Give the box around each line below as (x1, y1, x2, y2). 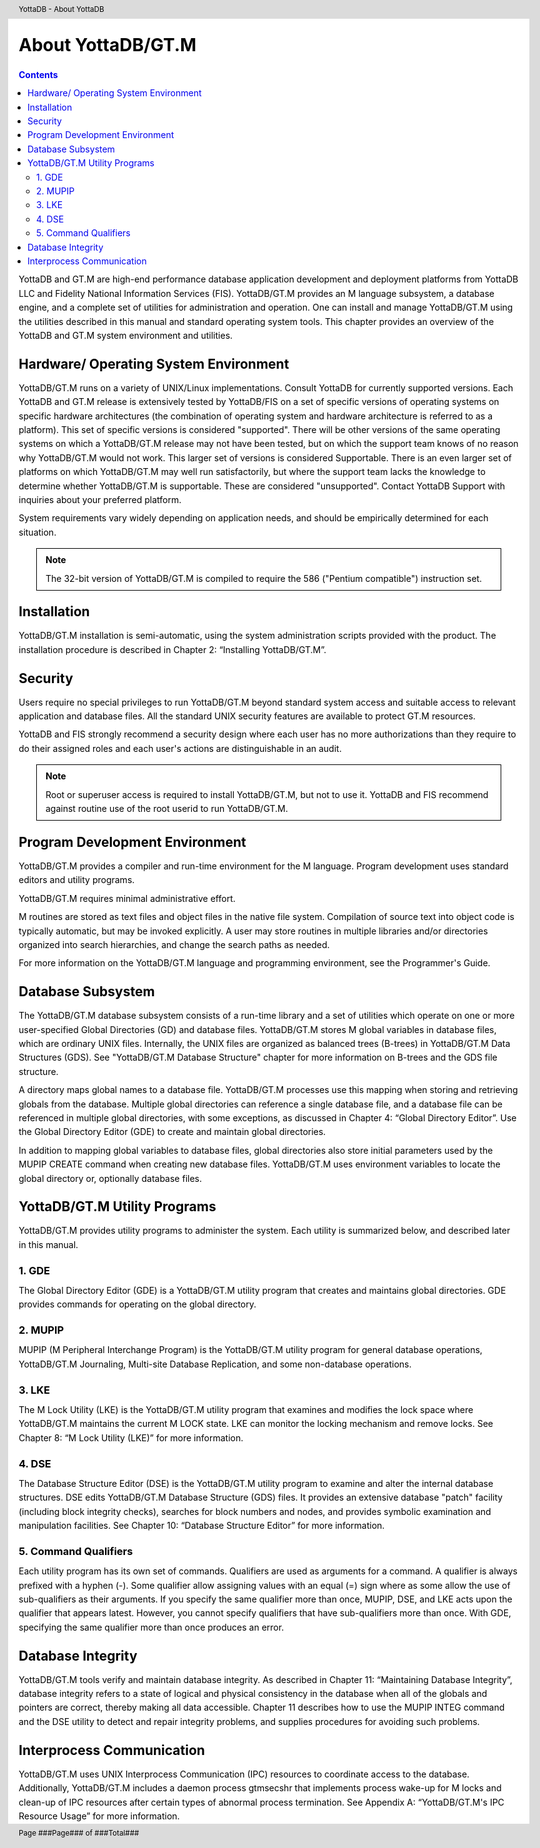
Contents (18, 68, 59, 80)
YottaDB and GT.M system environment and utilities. (18, 329, 234, 341)
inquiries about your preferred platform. (18, 493, 182, 505)
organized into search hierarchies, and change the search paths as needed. (18, 938, 330, 950)
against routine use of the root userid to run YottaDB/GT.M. (45, 803, 289, 815)
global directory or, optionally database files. (18, 1172, 202, 1184)
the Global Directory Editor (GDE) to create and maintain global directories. (18, 1126, 327, 1138)
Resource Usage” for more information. (18, 1810, 180, 1822)
